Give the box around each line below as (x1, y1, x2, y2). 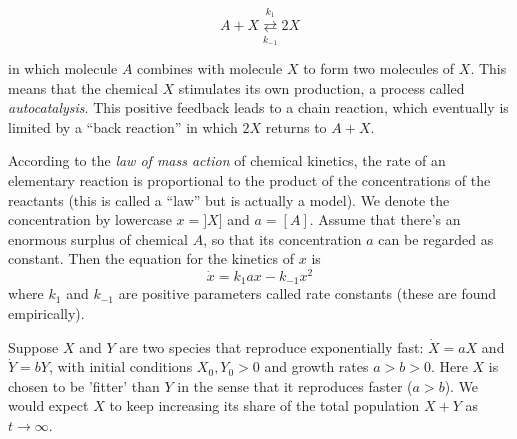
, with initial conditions (48, 356, 193, 377)
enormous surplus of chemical (8, 228, 188, 249)
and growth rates (264, 356, 369, 377)
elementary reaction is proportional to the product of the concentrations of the (8, 169, 491, 190)
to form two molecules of (303, 57, 455, 78)
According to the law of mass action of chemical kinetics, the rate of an (8, 150, 446, 171)
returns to (265, 116, 327, 137)
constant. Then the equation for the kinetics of (8, 248, 295, 269)
